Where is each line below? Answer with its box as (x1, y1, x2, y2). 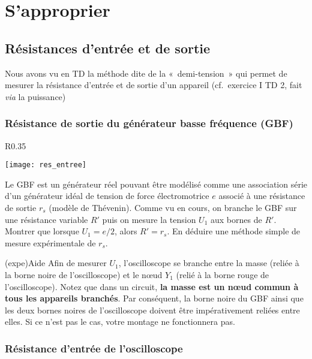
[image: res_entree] (5, 161, 87, 170)
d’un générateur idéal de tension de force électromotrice (5, 189, 209, 202)
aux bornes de (211, 213, 262, 225)
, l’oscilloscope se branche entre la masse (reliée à (118, 257, 299, 269)
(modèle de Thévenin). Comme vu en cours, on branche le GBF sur (49, 201, 297, 214)
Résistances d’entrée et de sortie (5, 38, 211, 57)
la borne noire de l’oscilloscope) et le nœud (5, 268, 163, 280)
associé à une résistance (218, 189, 305, 202)
